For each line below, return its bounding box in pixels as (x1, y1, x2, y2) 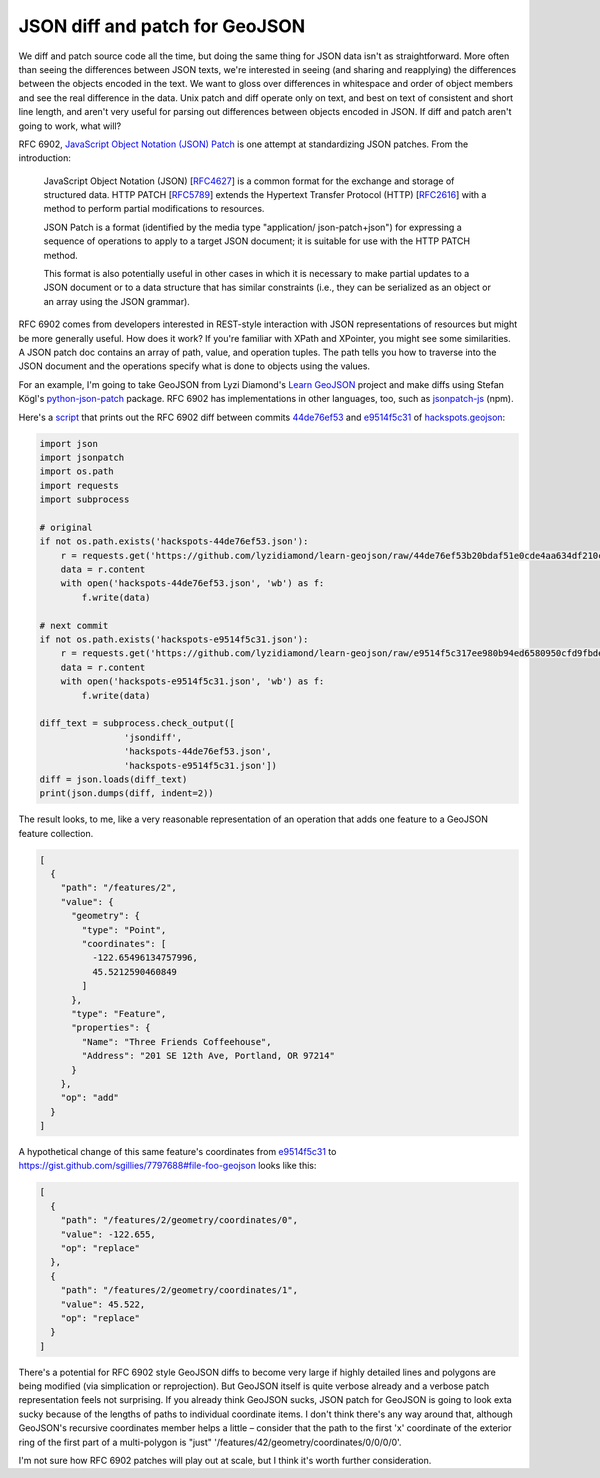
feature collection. (18, 827, 94, 839)
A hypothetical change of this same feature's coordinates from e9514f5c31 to (18, 1146, 337, 1158)
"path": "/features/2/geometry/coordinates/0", (60, 1215, 299, 1226)
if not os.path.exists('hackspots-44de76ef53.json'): (39, 536, 309, 547)
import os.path (39, 466, 114, 477)
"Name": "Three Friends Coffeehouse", (81, 1036, 272, 1047)
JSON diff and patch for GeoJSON (18, 15, 306, 37)
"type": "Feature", (71, 1008, 167, 1019)
